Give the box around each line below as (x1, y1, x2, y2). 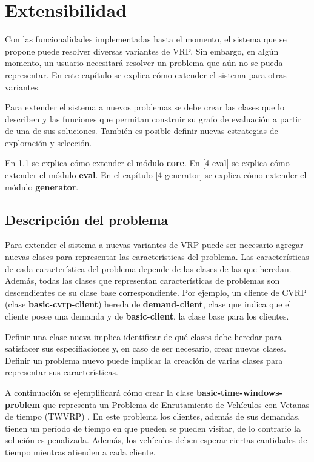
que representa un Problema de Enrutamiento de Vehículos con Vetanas (42, 398, 310, 410)
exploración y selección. (5, 136, 92, 149)
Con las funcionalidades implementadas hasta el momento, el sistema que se (5, 33, 287, 45)
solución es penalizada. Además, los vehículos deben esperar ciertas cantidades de (5, 434, 307, 446)
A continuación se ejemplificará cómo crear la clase (5, 386, 194, 398)
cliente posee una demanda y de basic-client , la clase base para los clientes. (5, 310, 289, 323)
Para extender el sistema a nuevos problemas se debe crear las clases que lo (5, 101, 284, 113)
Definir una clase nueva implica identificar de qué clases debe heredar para (5, 330, 282, 343)
